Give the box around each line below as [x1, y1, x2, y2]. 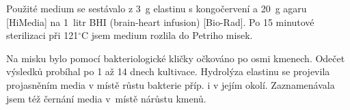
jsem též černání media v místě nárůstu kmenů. [6, 91, 206, 105]
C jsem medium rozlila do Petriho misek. [81, 28, 253, 42]
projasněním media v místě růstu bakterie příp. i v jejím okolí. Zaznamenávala [6, 77, 335, 92]
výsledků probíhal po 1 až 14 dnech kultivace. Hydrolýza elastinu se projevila [6, 64, 330, 79]
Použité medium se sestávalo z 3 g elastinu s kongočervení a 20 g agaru [6, 1, 307, 15]
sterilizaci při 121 [6, 28, 79, 42]
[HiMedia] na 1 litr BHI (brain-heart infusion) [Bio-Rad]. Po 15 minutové [6, 14, 314, 29]
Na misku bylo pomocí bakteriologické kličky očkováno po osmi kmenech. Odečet [6, 51, 345, 65]
